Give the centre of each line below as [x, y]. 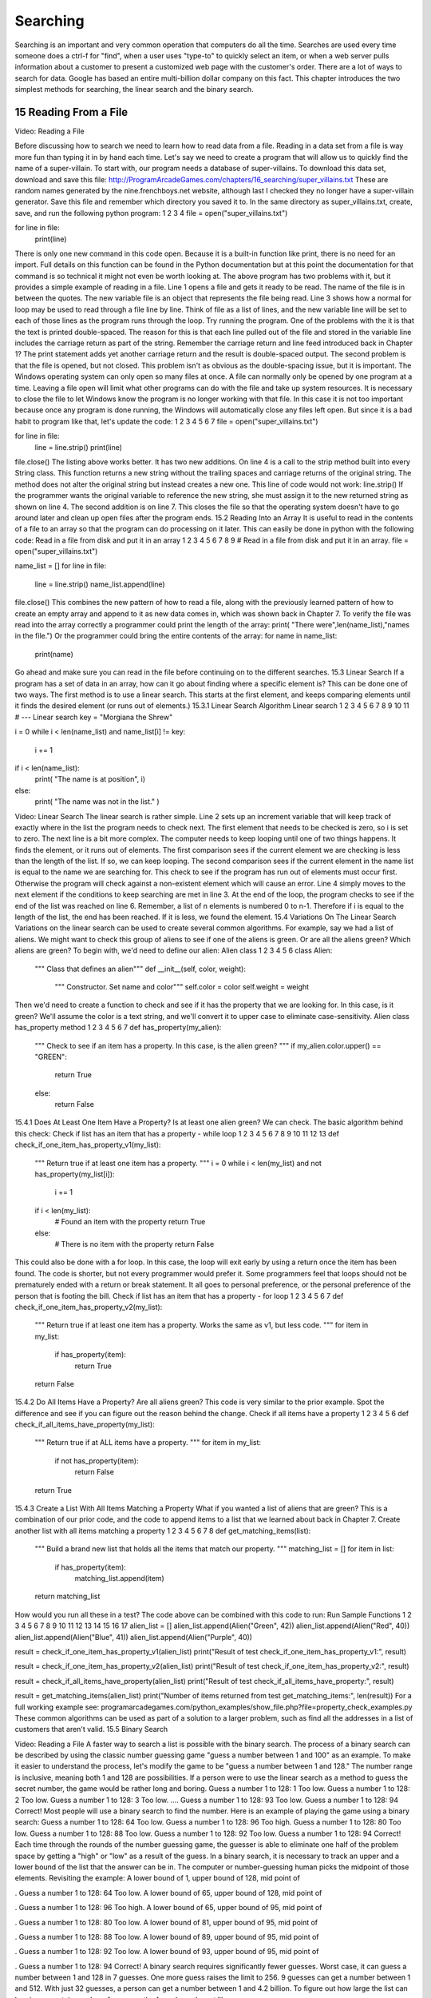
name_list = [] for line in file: [61, 566]
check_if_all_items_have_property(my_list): [85, 1425]
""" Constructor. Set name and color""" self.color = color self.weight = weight [182, 986]
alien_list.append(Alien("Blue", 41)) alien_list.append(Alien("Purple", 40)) [134, 1637]
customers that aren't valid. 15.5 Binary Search [91, 1729]
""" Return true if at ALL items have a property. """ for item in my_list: [148, 1443]
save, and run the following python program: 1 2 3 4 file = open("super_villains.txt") [151, 213]
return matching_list [67, 1596]
